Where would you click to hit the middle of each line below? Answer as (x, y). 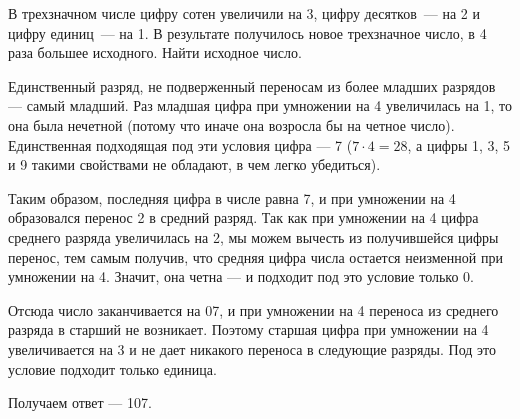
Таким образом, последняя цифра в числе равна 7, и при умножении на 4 (232, 197)
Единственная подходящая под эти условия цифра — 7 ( (180, 144)
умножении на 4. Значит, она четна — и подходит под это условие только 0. (241, 276)
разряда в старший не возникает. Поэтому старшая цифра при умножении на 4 (248, 329)
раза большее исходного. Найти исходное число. (155, 52)
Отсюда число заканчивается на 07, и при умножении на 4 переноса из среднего (253, 309)
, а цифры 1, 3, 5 (459, 144)
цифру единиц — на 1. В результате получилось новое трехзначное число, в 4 (247, 32)
